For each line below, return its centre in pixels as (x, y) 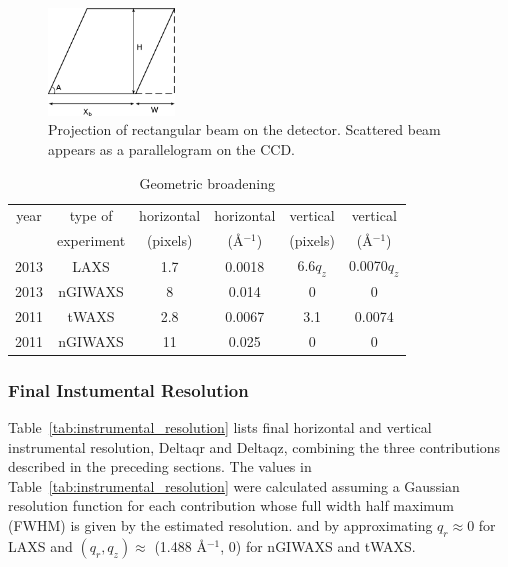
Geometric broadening (207, 182)
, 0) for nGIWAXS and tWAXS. (318, 545)
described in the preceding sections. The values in (160, 466)
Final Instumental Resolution (128, 389)
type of (91, 215)
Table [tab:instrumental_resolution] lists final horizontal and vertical (220, 427)
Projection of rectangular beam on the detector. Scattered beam (244, 129)
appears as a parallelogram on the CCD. (172, 148)
